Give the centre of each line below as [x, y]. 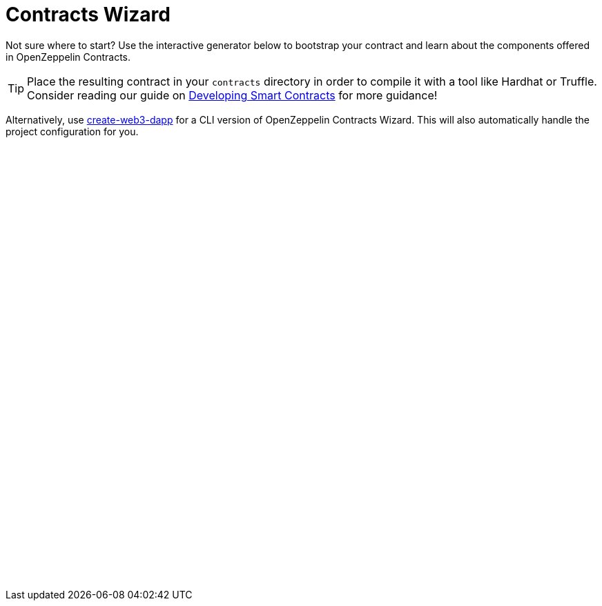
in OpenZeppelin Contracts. [68, 57]
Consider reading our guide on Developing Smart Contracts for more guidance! [232, 95]
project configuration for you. [72, 131]
